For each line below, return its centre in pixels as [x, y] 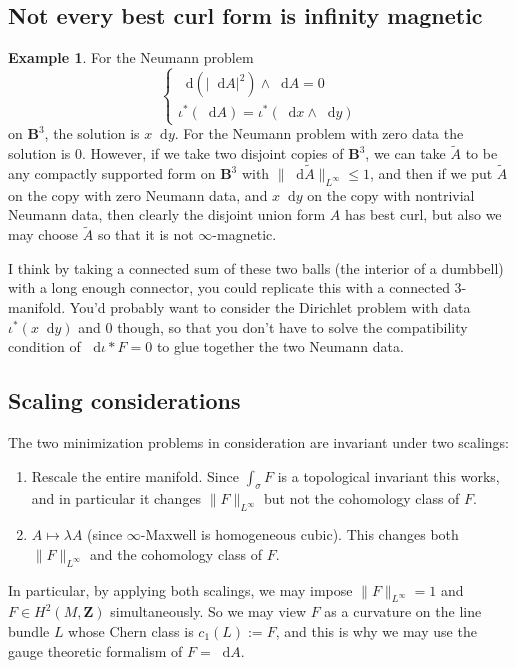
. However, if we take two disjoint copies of [213, 153]
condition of [44, 346]
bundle [29, 631]
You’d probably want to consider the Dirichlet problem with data [270, 307]
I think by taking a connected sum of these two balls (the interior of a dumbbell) [256, 267]
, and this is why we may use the [376, 631]
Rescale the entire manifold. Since [135, 475]
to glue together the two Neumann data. [280, 346]
